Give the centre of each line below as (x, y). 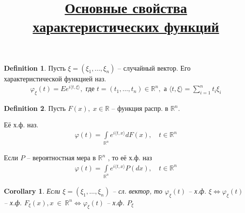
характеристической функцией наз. (55, 78)
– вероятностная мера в (61, 158)
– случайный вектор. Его (154, 68)
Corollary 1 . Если (32, 190)
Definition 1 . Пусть (35, 68)
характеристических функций (126, 26)
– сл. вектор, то (138, 190)
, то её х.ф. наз (130, 158)
